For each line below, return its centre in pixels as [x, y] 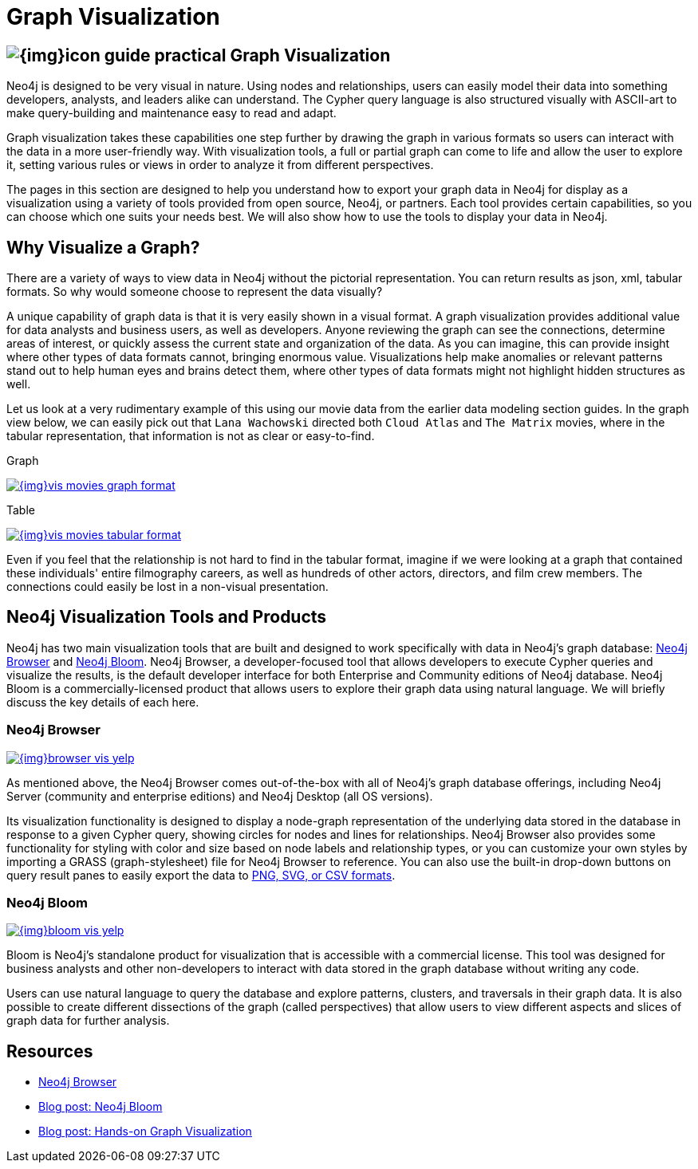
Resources [50, 1051]
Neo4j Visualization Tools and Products [167, 617]
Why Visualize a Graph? [103, 247]
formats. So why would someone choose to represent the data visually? [195, 292]
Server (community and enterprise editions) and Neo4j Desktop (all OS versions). [220, 796]
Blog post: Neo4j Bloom [101, 1107]
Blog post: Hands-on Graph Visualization [145, 1132]
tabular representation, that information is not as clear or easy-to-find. [191, 436]
